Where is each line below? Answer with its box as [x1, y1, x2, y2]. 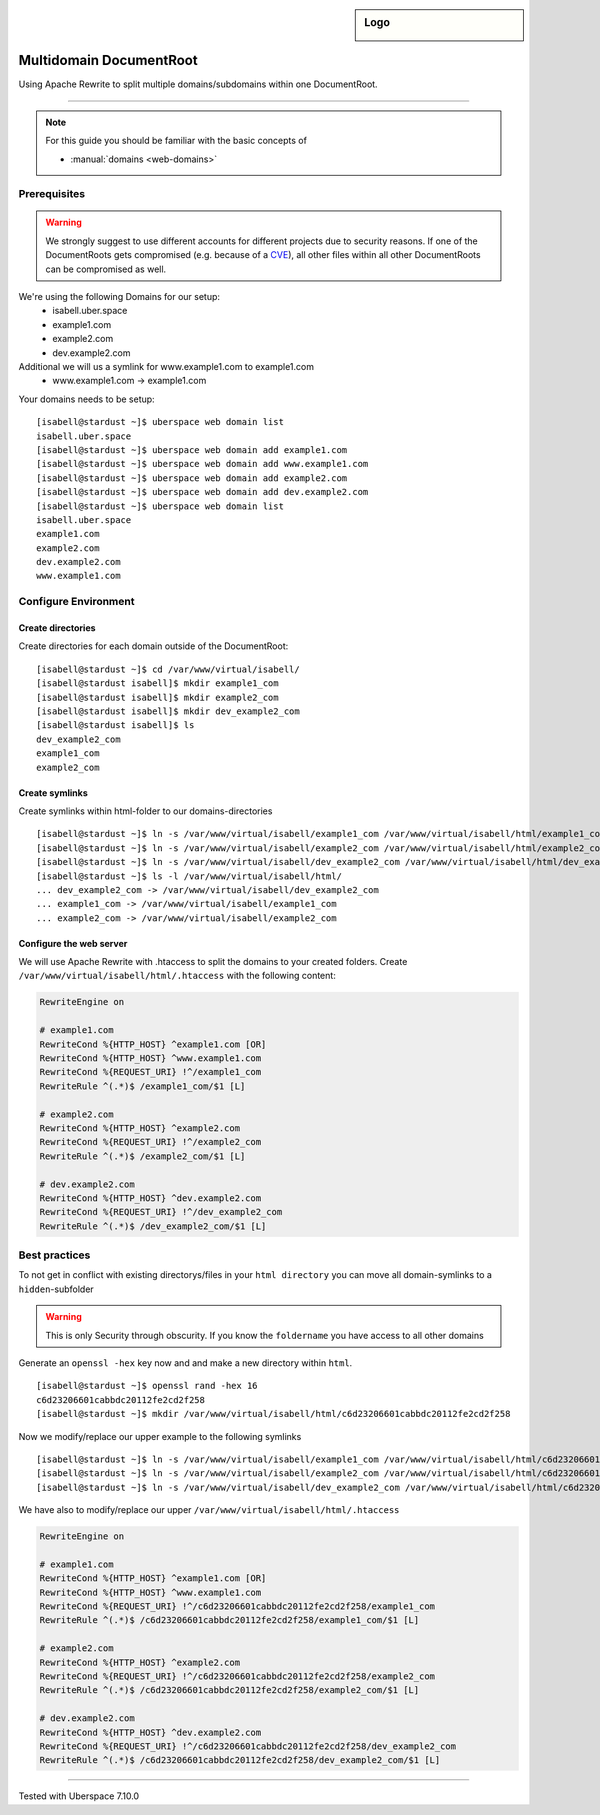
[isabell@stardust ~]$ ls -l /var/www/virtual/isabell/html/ [36, 870, 342, 882]
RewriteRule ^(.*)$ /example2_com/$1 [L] [39, 1150, 246, 1162]
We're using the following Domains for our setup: [18, 291, 220, 303]
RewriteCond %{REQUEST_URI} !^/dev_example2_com [39, 1206, 283, 1218]
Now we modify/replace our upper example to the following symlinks [18, 1430, 302, 1442]
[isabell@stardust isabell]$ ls [36, 720, 195, 731]
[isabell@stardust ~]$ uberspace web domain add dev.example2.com [36, 486, 369, 498]
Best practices [18, 1248, 91, 1262]
